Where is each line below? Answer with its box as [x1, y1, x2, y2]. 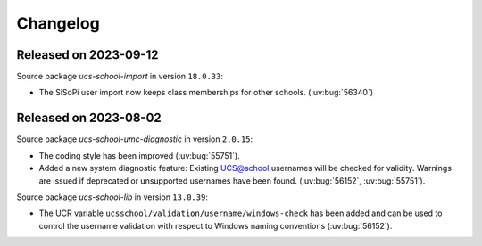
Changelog [16, 13, 100, 33]
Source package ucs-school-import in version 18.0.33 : [16, 71, 223, 82]
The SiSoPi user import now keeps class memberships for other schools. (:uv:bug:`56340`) [38, 87, 374, 98]
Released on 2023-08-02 [16, 111, 162, 126]
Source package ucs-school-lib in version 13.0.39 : [16, 192, 209, 202]
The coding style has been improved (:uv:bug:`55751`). [38, 150, 240, 160]
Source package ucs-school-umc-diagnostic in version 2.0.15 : [16, 134, 253, 144]
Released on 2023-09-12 [16, 47, 159, 62]
